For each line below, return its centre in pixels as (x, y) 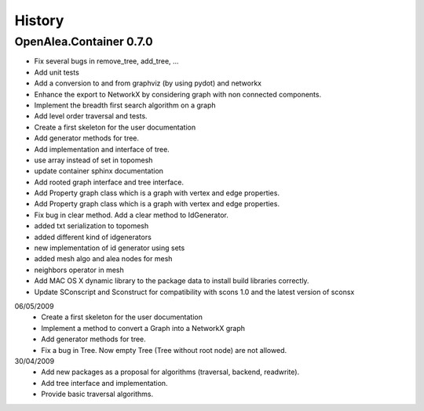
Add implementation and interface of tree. (102, 149)
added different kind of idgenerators (93, 237)
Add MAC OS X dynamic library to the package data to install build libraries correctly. (172, 281)
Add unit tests (57, 72)
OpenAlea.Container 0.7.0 (84, 42)
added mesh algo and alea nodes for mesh (103, 259)
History (39, 20)
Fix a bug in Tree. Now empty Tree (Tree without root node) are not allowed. (164, 350)
